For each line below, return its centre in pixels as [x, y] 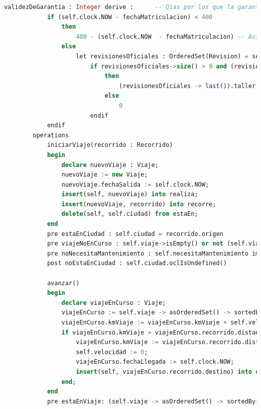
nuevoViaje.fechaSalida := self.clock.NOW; [135, 184]
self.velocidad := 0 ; [112, 352]
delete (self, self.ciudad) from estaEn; [130, 214]
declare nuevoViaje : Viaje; [110, 165]
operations [51, 135]
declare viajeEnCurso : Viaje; [114, 303]
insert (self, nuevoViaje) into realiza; [130, 194]
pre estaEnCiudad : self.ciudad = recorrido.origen [135, 234]
